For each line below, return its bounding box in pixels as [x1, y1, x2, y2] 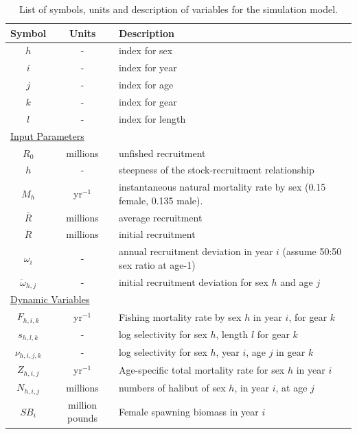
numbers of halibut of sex [118, 380, 226, 394]
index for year [118, 60, 177, 75]
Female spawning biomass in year [118, 404, 259, 418]
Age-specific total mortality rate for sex [118, 362, 285, 376]
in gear [276, 345, 306, 359]
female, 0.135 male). [118, 193, 203, 207]
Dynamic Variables [10, 292, 90, 306]
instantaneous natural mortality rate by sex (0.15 [118, 180, 326, 194]
